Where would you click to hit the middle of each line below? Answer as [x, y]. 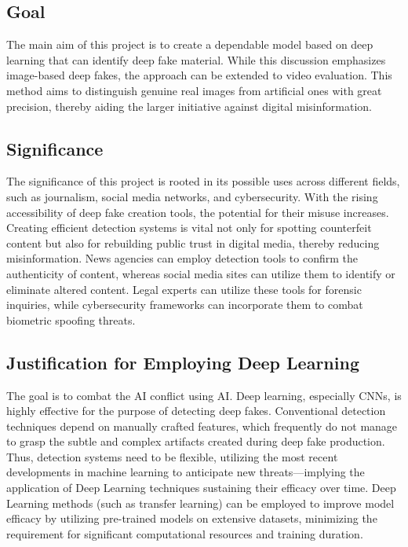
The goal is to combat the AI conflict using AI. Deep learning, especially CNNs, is [204, 395]
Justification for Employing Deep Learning [183, 362]
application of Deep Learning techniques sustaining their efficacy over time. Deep [201, 488]
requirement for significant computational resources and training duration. [185, 533]
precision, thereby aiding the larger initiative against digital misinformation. [189, 106]
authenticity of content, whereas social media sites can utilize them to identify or [201, 273]
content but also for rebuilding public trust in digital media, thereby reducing [193, 242]
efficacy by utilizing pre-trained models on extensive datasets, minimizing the [192, 518]
